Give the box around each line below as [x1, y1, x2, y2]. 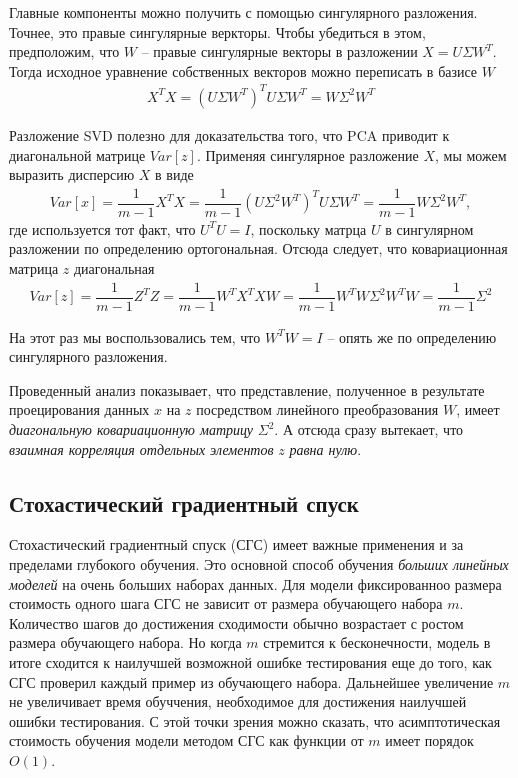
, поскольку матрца [250, 218, 367, 239]
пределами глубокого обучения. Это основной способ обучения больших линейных [9, 554, 509, 575]
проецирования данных [9, 399, 150, 420]
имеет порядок [385, 730, 474, 751]
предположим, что [9, 41, 120, 62]
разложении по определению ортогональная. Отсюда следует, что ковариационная [9, 238, 508, 259]
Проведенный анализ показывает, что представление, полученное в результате [9, 379, 485, 400]
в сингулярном [385, 218, 474, 239]
